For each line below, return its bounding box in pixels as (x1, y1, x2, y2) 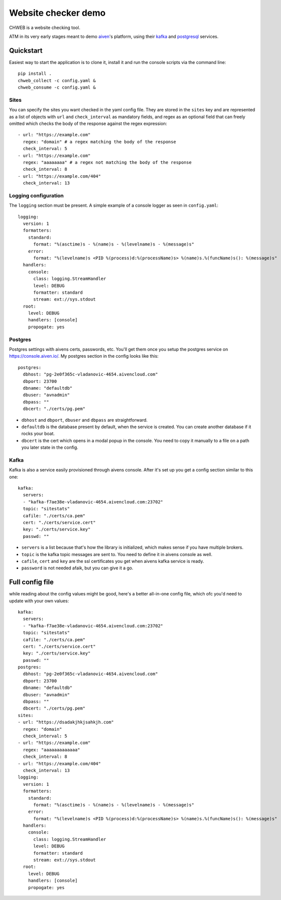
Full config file (9, 578, 54, 587)
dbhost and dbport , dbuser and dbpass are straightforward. (21, 417, 148, 423)
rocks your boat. (21, 431, 55, 436)
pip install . (18, 71, 52, 76)
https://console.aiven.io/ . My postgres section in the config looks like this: (9, 353, 159, 359)
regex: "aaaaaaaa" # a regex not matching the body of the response (23, 159, 192, 165)
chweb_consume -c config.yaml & (18, 85, 96, 91)
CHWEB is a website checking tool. (9, 25, 81, 31)
